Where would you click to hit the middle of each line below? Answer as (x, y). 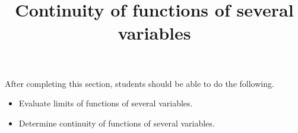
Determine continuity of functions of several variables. (117, 123)
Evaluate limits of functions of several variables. (106, 103)
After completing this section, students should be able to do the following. (140, 83)
